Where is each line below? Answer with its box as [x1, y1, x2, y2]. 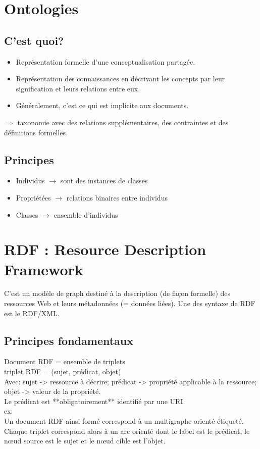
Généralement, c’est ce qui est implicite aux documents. [16, 100, 189, 111]
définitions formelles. [4, 127, 68, 137]
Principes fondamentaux [4, 332, 133, 348]
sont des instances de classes [60, 175, 148, 186]
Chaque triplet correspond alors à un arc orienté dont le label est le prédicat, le [4, 425, 250, 436]
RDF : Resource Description [4, 239, 206, 260]
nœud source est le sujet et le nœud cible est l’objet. [4, 435, 166, 446]
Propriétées [16, 192, 51, 203]
